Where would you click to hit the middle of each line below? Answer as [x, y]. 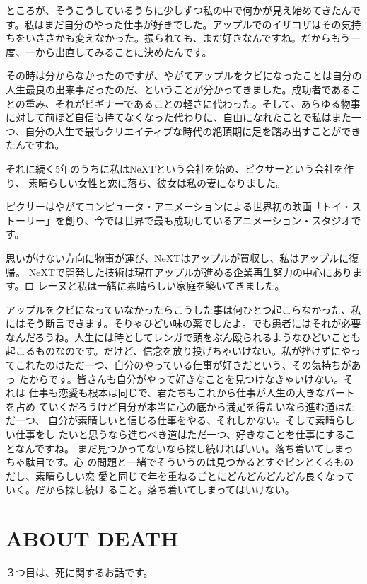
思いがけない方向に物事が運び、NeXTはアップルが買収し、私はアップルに [177, 257]
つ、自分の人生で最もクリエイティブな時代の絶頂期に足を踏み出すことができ [183, 131]
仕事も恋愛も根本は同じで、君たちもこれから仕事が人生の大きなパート [192, 393]
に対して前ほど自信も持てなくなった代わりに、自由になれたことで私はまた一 [183, 117]
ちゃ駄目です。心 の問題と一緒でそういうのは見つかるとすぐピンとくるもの [180, 462]
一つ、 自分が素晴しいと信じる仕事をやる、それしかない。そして [165, 420]
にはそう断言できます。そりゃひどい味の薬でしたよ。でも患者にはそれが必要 [183, 323]
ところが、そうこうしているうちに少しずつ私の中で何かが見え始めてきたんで [183, 10]
